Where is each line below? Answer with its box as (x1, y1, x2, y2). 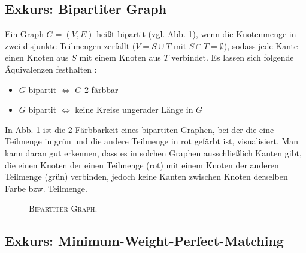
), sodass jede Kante (223, 39, 298, 52)
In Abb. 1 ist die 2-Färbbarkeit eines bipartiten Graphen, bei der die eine (5, 123, 274, 135)
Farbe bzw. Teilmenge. (5, 182, 87, 194)
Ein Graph (5, 28, 44, 40)
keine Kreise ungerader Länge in (75, 103, 193, 116)
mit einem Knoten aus (79, 51, 161, 64)
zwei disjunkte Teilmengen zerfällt (5, 39, 130, 52)
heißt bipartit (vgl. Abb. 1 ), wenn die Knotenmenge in (96, 28, 296, 40)
